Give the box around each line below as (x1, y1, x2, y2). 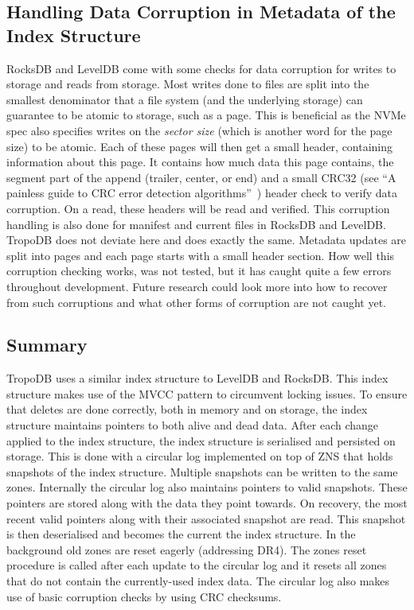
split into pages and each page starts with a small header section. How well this (6, 247, 395, 263)
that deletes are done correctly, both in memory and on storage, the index (6, 401, 368, 418)
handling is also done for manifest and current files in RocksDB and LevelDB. (6, 216, 386, 232)
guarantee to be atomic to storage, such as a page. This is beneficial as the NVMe (6, 107, 406, 123)
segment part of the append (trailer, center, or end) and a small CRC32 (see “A (6, 169, 396, 185)
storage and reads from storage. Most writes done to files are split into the (6, 76, 369, 92)
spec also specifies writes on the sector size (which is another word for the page (6, 122, 393, 138)
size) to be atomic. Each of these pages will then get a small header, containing (6, 138, 393, 154)
